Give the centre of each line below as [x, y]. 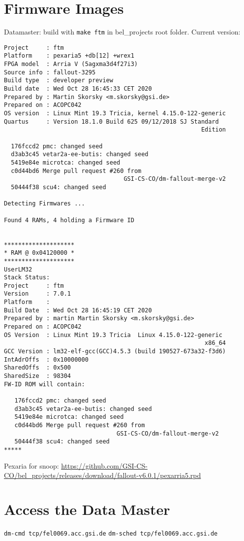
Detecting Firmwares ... [45, 204]
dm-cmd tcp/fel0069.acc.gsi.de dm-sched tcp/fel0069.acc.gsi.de [111, 533]
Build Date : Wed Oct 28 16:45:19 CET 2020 [78, 310]
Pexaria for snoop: [31, 465]
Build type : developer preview [59, 81]
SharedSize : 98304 [38, 376]
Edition [213, 130]
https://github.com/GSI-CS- [104, 465]
